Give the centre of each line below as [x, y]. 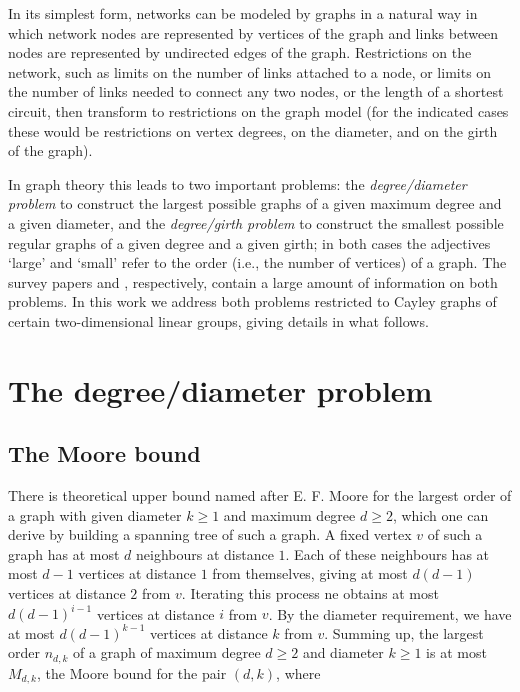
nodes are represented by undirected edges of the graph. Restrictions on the [240, 52]
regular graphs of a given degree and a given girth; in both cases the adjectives [249, 242]
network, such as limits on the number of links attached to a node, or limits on [250, 71]
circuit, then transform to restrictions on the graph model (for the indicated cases [258, 110]
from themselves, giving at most [310, 573]
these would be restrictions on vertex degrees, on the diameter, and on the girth [253, 130]
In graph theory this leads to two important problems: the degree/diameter [237, 183]
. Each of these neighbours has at [387, 553]
